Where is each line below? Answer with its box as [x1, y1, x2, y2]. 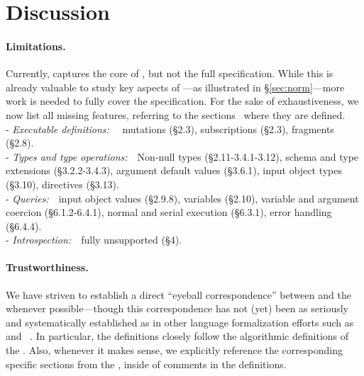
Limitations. [6, 38, 66, 53]
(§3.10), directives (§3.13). [6, 176, 119, 191]
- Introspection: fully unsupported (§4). [6, 232, 182, 247]
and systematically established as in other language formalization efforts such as [6, 314, 354, 329]
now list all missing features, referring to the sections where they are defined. [6, 107, 346, 122]
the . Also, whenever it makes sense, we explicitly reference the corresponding [6, 343, 343, 358]
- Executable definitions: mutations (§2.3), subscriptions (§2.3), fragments [6, 121, 334, 136]
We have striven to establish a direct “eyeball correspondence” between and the [6, 287, 351, 302]
